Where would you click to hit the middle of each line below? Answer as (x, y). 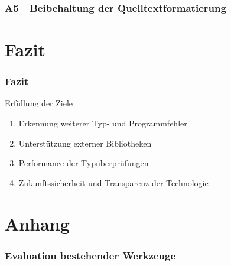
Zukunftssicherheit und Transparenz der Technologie (113, 182)
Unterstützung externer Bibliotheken (85, 143)
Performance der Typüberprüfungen (84, 163)
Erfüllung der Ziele (39, 103)
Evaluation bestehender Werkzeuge (90, 255)
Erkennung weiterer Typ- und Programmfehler (103, 123)
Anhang (37, 223)
